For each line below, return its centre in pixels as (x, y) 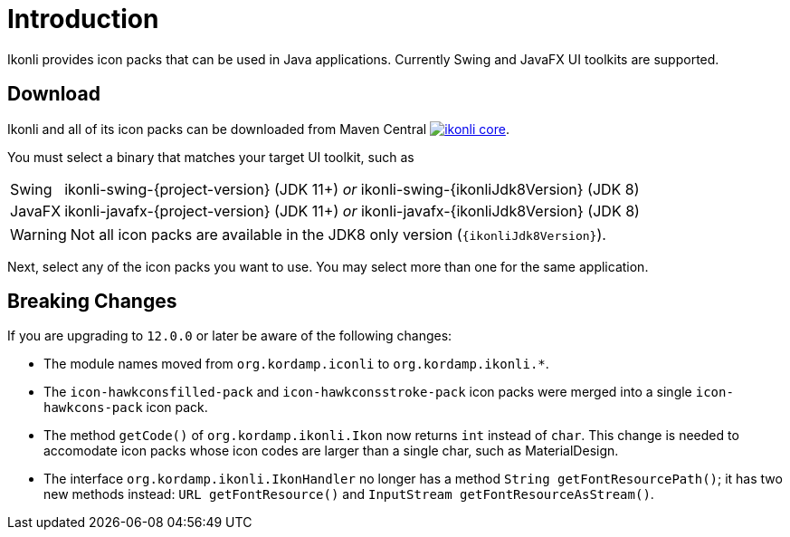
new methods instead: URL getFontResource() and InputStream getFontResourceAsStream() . (349, 494)
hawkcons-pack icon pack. (126, 408)
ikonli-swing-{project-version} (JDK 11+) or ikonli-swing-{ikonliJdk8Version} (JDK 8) (352, 189)
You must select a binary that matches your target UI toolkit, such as (211, 157)
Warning (38, 234)
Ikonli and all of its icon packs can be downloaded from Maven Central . (258, 129)
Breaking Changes (92, 302)
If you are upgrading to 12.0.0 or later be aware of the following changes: (230, 336)
